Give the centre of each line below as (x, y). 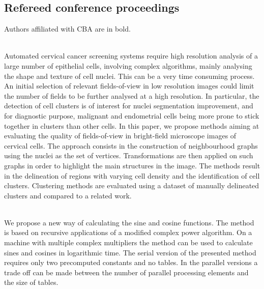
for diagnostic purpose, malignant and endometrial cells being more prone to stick (132, 115)
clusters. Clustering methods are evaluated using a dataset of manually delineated (132, 185)
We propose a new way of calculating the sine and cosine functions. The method (129, 222)
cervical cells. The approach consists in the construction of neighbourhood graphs (131, 145)
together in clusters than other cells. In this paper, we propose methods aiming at (132, 125)
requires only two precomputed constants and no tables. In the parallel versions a (131, 262)
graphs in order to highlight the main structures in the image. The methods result (132, 165)
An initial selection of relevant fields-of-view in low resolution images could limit (129, 86)
